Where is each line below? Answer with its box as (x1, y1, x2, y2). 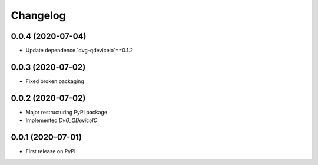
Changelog (11, 9, 66, 22)
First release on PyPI (25, 148, 76, 155)
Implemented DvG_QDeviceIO (25, 117, 98, 124)
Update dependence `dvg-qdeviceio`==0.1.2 (25, 47, 134, 54)
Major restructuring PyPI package (25, 108, 108, 115)
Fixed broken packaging (25, 77, 85, 85)
